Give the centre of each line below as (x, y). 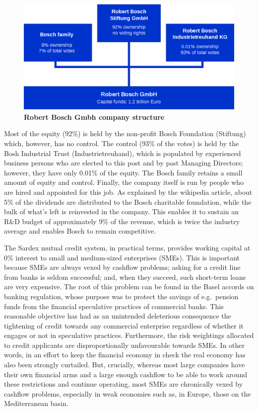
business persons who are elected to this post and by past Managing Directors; (124, 163)
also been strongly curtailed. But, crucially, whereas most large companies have (125, 365)
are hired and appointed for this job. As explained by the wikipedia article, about (128, 192)
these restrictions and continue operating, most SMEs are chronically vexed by (124, 384)
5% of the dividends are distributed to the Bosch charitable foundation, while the (128, 202)
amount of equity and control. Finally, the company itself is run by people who (124, 182)
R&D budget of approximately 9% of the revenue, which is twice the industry (122, 221)
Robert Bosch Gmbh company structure (94, 117)
